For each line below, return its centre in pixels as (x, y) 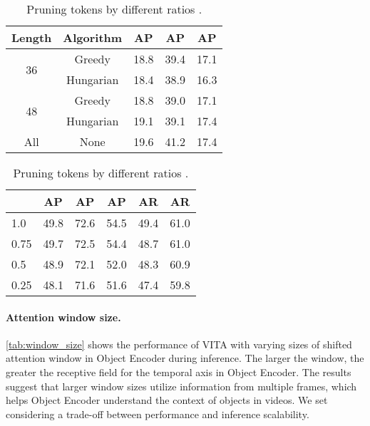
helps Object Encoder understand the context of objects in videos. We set (167, 400)
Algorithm (93, 37)
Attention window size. (63, 317)
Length (32, 37)
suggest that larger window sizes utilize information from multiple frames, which (181, 386)
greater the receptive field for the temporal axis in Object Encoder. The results (179, 372)
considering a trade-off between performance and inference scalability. (158, 414)
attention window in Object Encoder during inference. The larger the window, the (185, 358)
